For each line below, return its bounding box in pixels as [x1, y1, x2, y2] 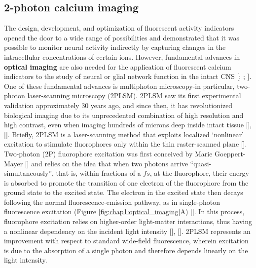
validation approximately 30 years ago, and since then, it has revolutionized [4, 100, 233, 110]
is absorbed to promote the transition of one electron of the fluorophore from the [4, 177, 249, 188]
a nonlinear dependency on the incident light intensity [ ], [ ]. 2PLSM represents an [4, 226, 251, 236]
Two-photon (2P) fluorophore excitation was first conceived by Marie [4, 148, 213, 158]
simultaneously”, [4, 168, 54, 178]
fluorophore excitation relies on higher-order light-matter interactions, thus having [4, 216, 253, 227]
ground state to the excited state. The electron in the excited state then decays [4, 187, 243, 197]
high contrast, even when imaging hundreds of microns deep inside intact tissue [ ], [4, 119, 252, 130]
